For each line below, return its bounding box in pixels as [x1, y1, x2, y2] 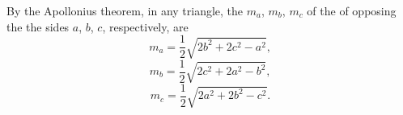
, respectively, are [102, 18, 189, 35]
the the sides [6, 18, 70, 35]
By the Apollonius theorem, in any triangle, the [6, 2, 244, 18]
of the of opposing [307, 2, 397, 18]
